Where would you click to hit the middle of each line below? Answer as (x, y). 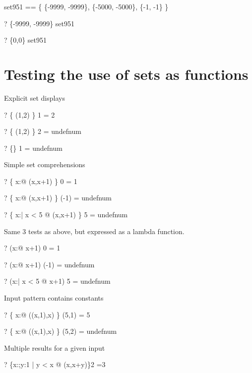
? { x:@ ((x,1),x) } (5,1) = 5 (47, 314)
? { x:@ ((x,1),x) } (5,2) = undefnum (61, 331)
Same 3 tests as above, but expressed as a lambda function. (94, 231)
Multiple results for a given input (55, 347)
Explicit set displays (34, 97)
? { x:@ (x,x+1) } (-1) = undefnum (58, 198)
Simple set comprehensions (45, 164)
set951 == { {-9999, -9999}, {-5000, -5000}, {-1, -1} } (86, 6)
